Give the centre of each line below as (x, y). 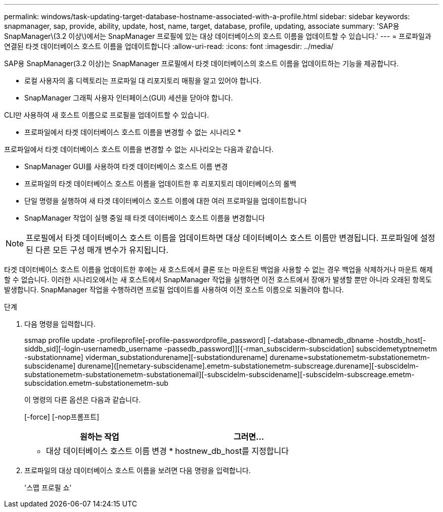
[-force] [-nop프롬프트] (62, 417)
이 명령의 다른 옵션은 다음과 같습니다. (82, 400)
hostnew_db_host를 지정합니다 (232, 451)
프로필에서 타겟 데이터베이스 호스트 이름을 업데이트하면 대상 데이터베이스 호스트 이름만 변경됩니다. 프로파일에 (222, 238)
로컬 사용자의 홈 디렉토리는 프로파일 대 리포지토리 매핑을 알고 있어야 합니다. (143, 81)
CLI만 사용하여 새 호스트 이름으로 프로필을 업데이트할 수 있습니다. (107, 115)
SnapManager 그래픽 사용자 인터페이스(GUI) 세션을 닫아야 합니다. (129, 98)
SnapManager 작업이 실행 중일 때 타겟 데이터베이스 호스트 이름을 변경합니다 (145, 218)
